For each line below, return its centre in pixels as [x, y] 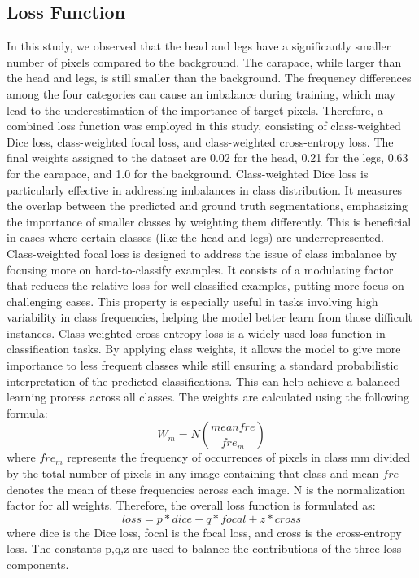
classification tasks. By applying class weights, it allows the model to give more [204, 349]
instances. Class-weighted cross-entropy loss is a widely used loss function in [196, 333]
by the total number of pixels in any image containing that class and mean [193, 473]
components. [38, 565]
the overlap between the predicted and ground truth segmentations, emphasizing [207, 206]
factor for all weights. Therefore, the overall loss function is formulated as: [191, 505]
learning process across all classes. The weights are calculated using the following [208, 397]
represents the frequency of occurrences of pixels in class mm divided [239, 457]
